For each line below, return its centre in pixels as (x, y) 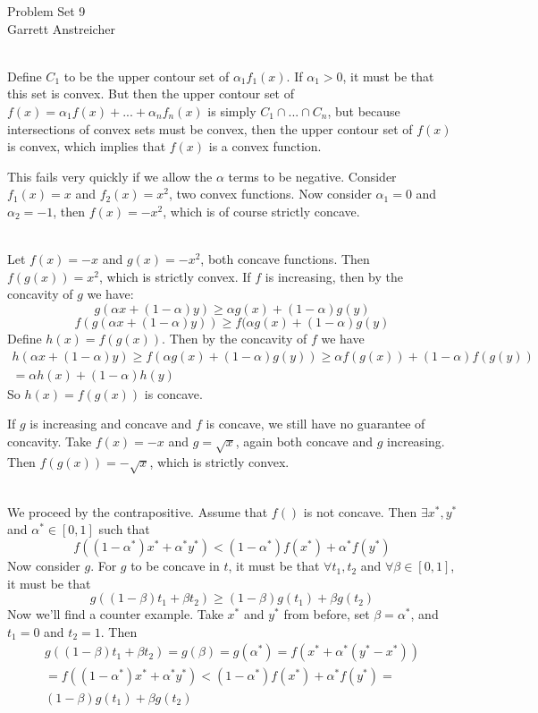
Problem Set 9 (46, 11)
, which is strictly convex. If (175, 276)
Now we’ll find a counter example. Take (115, 614)
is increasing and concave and (111, 424)
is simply (232, 110)
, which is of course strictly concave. (261, 211)
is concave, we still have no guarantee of (315, 424)
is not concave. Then (360, 511)
